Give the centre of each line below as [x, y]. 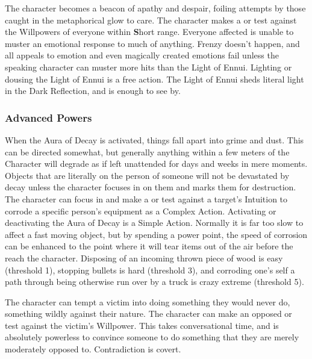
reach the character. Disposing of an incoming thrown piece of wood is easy [144, 258]
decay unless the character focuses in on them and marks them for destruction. [151, 187]
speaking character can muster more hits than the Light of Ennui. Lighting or [148, 67]
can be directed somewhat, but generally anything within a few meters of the [147, 151]
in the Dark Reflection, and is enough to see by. [93, 91]
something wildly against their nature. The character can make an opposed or [148, 314]
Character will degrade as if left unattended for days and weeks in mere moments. [156, 164]
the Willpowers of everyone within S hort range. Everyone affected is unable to [149, 32]
